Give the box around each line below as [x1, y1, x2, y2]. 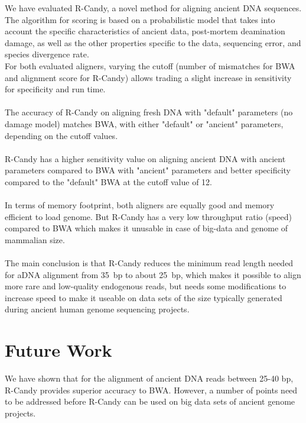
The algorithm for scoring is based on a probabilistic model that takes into [5, 13, 275, 25]
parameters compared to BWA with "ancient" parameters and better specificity [5, 164, 291, 176]
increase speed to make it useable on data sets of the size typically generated [5, 291, 282, 303]
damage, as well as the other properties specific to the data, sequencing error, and [5, 36, 301, 49]
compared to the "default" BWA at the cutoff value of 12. [5, 175, 212, 188]
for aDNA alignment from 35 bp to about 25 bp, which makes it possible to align [5, 268, 301, 280]
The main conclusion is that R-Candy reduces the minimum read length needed [5, 257, 294, 269]
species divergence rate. [5, 48, 89, 60]
